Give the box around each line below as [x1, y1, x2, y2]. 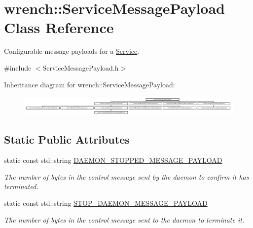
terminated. [4, 181, 38, 191]
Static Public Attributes [4, 132, 130, 147]
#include [4, 62, 32, 73]
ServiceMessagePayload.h [42, 62, 119, 73]
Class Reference [4, 17, 114, 38]
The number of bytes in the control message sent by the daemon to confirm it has [4, 171, 249, 182]
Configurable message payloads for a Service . [4, 46, 140, 56]
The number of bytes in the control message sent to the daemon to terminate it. [4, 214, 245, 225]
